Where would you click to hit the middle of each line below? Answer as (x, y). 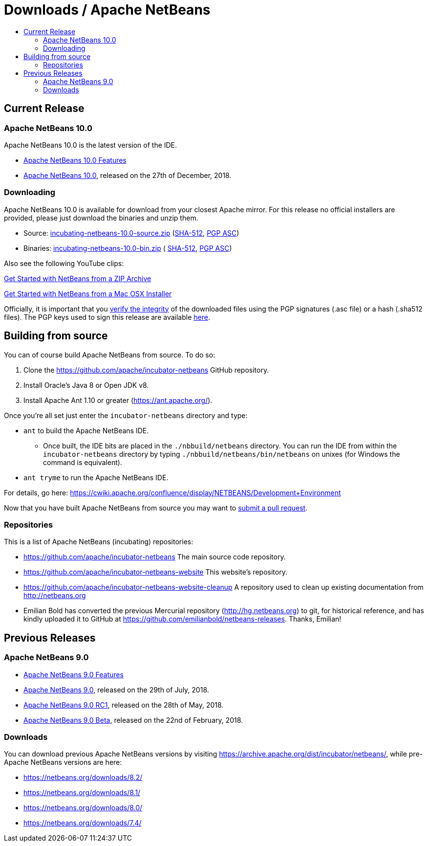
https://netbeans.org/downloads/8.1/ (82, 793)
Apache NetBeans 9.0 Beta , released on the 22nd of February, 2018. (133, 720)
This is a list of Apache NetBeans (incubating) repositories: (99, 542)
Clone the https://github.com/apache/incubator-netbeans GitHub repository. (146, 370)
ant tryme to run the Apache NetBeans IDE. (96, 477)
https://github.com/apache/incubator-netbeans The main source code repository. (155, 557)
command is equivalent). (83, 462)
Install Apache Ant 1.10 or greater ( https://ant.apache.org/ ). (118, 400)
